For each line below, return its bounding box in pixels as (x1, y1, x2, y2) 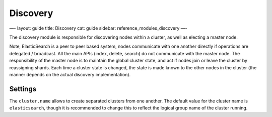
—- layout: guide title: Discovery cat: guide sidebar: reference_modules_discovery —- (9, 25, 187, 31)
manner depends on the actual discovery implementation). (9, 71, 131, 77)
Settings (9, 84, 37, 93)
